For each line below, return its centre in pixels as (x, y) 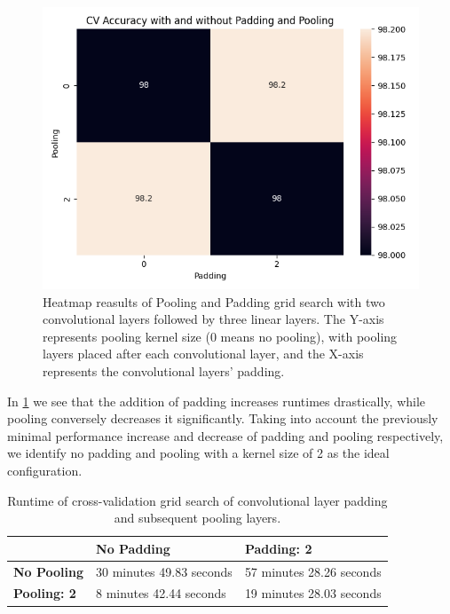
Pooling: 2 (45, 593)
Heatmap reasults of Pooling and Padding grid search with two (214, 301)
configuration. (45, 470)
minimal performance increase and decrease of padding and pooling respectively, (225, 435)
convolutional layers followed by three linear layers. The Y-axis (213, 319)
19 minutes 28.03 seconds (313, 593)
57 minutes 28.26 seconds (313, 571)
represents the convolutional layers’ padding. (164, 370)
